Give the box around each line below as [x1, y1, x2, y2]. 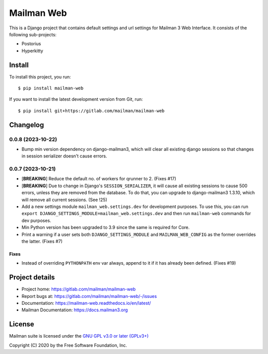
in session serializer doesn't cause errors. [21, 153, 107, 159]
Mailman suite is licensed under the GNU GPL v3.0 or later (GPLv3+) [9, 333, 149, 339]
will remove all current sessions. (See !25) [21, 197, 108, 203]
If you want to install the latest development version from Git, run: [9, 96, 143, 102]
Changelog [9, 121, 44, 129]
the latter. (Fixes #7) [21, 238, 63, 244]
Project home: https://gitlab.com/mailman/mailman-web [21, 286, 136, 292]
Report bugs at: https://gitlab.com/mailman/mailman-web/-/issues [21, 293, 157, 299]
